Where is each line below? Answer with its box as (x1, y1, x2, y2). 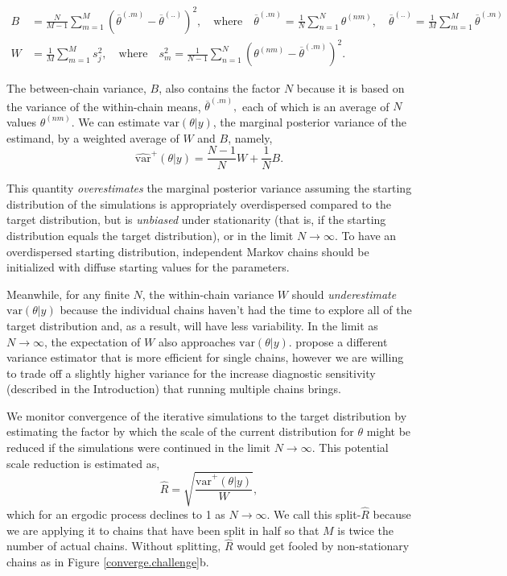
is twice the (337, 521, 394, 538)
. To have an (334, 226, 397, 243)
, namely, (228, 129, 273, 146)
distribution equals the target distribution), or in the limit (6, 226, 294, 243)
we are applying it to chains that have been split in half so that (6, 521, 319, 538)
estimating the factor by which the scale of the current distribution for (6, 423, 354, 440)
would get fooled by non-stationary (237, 537, 410, 554)
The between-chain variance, (6, 80, 146, 97)
